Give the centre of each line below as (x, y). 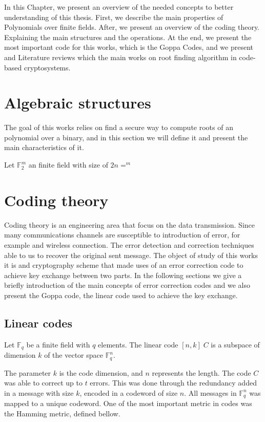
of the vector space (74, 355)
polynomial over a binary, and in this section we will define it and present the (126, 137)
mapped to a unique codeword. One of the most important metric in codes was (128, 403)
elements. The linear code (138, 344)
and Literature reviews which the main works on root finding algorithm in (120, 57)
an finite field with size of (68, 165)
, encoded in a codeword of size (129, 392)
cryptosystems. (47, 67)
